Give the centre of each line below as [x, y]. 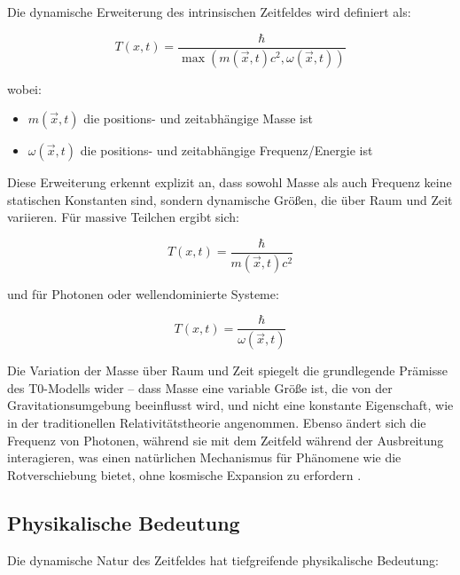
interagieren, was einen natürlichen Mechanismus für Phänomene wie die [204, 457]
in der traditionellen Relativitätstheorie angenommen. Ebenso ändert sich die [217, 423]
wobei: [24, 88]
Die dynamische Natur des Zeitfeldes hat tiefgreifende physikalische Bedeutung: [223, 559]
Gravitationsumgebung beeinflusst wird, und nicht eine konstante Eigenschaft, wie [230, 405]
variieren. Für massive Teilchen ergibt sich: [123, 217]
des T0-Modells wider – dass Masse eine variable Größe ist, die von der [200, 387]
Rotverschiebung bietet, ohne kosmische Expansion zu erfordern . [184, 474]
